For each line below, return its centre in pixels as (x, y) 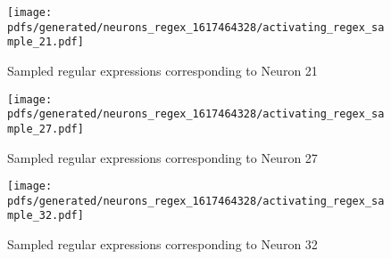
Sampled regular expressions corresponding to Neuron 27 (162, 157)
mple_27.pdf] (46, 129)
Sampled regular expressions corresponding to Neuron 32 (162, 244)
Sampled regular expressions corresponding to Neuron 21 (162, 70)
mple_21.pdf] (46, 42)
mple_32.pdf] (46, 216)
